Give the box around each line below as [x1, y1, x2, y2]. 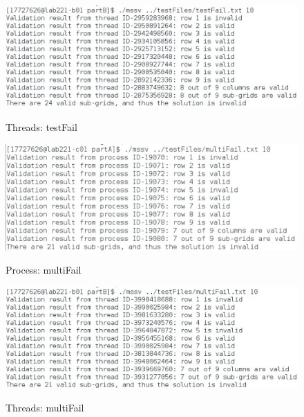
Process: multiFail [6, 263, 82, 277]
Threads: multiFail [6, 400, 84, 414]
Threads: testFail [6, 120, 77, 134]
